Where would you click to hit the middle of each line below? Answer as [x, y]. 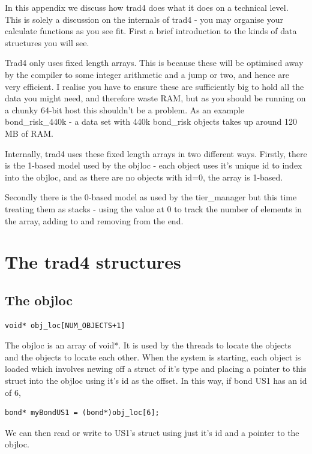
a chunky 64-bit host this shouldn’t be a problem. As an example [124, 109]
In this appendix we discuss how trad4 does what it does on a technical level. [147, 7]
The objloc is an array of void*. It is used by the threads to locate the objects [148, 345]
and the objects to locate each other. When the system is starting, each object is [153, 357]
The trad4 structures [93, 262]
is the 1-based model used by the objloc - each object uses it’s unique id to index [154, 165]
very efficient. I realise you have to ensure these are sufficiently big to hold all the [154, 86]
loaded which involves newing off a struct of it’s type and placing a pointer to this [156, 369]
